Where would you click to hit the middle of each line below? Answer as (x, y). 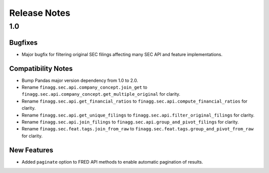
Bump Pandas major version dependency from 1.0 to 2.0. (80, 80)
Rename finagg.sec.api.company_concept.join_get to (84, 87)
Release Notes (40, 13)
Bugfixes (23, 42)
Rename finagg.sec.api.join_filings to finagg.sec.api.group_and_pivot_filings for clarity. (130, 122)
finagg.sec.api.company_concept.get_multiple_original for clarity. (101, 94)
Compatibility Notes (41, 69)
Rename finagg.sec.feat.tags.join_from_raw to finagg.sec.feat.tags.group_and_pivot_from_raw (138, 129)
